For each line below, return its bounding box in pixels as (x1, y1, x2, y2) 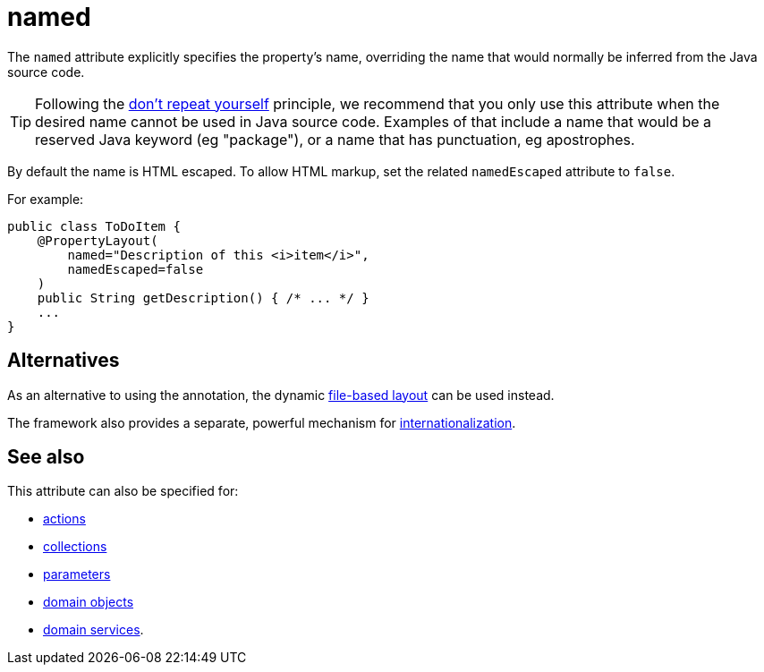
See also (7, 446, 85, 469)
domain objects (43, 594, 134, 610)
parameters (43, 566, 111, 583)
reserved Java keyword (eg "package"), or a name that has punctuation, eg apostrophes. (35, 130, 635, 149)
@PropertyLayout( (37, 233, 158, 248)
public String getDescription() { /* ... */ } (37, 290, 369, 305)
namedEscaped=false (67, 261, 204, 276)
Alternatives (7, 349, 120, 372)
